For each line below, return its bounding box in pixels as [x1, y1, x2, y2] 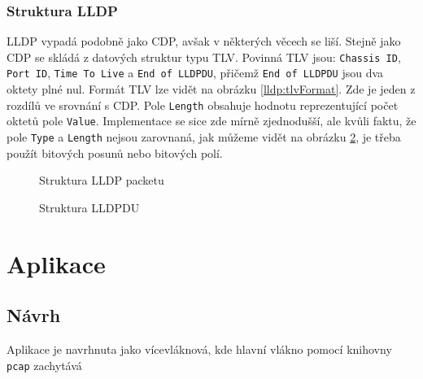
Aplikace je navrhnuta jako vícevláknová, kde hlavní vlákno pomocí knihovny [7, 341, 392, 358]
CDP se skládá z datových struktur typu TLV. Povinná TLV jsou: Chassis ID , [7, 48, 401, 65]
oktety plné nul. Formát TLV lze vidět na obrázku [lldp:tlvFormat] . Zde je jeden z [7, 81, 416, 98]
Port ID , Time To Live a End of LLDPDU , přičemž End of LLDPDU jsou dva [7, 64, 384, 81]
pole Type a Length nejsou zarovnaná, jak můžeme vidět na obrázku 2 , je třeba [7, 129, 401, 146]
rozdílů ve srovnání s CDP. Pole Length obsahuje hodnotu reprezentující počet [7, 96, 399, 113]
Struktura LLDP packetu [39, 172, 164, 189]
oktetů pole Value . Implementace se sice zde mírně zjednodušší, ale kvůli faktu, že [7, 112, 416, 129]
